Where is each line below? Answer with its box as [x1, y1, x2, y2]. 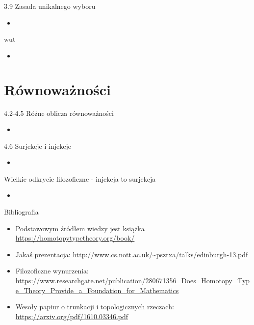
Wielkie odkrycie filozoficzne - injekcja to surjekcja [4, 173, 156, 184]
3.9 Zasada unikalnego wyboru [4, 1, 96, 11]
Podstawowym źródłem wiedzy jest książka [15, 223, 145, 233]
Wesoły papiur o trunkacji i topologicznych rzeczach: [15, 301, 174, 312]
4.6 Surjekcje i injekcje [4, 140, 71, 151]
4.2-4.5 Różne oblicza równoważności [4, 108, 114, 118]
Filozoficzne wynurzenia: [15, 266, 89, 276]
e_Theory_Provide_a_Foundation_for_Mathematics [15, 285, 179, 295]
